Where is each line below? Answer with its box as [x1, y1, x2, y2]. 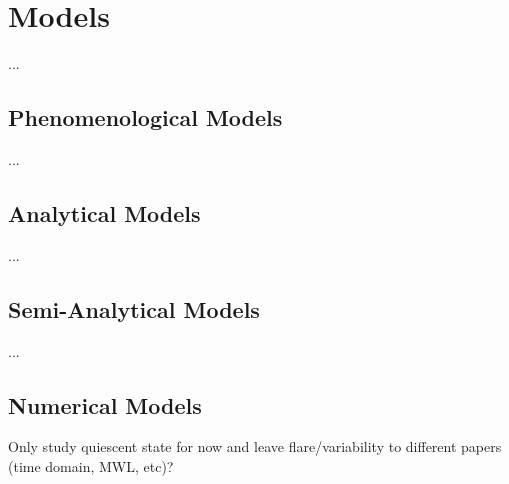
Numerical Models [8, 389, 202, 420]
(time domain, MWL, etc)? [8, 455, 174, 476]
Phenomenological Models [8, 102, 283, 133]
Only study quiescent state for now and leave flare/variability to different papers [8, 436, 502, 457]
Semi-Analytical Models [8, 293, 260, 324]
